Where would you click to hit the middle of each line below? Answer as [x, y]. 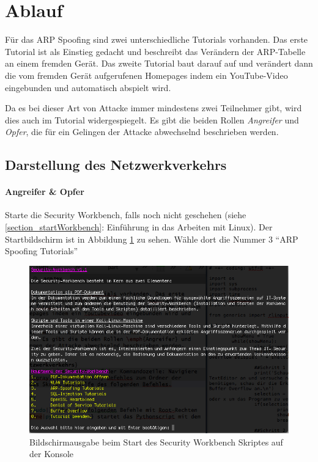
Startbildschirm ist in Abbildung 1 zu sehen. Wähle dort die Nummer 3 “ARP [152, 239]
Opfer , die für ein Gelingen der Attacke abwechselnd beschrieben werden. [142, 132]
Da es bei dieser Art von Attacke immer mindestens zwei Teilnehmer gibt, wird [153, 108]
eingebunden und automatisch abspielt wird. [88, 87]
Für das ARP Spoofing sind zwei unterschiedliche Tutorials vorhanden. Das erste [157, 39]
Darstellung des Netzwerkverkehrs [116, 165]
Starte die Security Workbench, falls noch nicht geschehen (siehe [126, 215]
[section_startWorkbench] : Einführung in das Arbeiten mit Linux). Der [139, 227]
